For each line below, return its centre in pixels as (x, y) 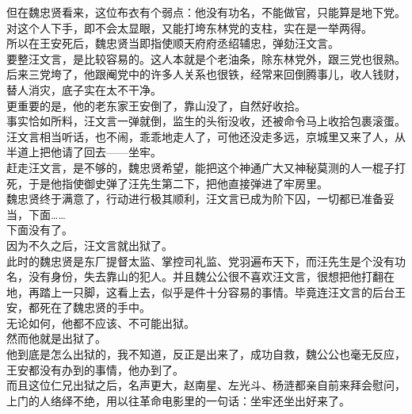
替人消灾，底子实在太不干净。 (84, 89)
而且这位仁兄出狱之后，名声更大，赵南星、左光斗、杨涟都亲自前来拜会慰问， (206, 385)
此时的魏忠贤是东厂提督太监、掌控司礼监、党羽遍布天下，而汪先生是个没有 (200, 261)
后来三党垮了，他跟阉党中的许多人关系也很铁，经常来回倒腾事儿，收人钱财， (206, 74)
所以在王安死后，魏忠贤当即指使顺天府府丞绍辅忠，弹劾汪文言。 (173, 43)
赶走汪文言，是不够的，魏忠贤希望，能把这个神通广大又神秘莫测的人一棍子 (200, 167)
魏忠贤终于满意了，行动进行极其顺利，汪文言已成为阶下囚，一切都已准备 (195, 199)
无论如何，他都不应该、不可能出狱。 (101, 322)
